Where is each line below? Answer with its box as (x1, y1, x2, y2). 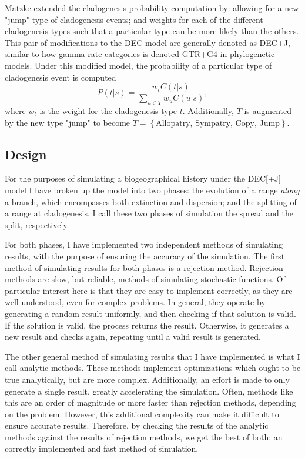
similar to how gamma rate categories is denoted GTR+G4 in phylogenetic (5, 48, 275, 60)
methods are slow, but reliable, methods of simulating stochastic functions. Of (5, 273, 286, 285)
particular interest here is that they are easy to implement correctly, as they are (5, 284, 293, 296)
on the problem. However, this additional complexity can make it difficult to (5, 407, 279, 420)
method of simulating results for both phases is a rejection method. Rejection (5, 261, 283, 273)
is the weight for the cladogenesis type (39, 105, 177, 117)
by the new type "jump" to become (5, 116, 130, 128)
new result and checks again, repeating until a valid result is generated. (5, 330, 262, 343)
